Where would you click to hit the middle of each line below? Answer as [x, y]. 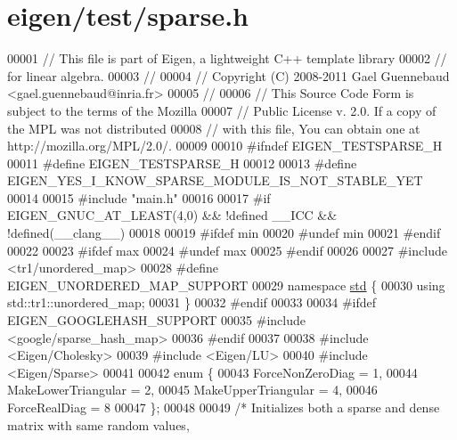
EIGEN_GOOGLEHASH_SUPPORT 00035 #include [156, 320]
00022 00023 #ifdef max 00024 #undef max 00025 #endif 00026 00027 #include [227, 250]
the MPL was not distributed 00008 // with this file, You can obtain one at [214, 128]
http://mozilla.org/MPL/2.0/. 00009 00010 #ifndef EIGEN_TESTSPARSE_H [225, 146]
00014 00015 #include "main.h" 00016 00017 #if [139, 197]
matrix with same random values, [98, 424]
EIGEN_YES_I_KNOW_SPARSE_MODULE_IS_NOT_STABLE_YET [215, 180]
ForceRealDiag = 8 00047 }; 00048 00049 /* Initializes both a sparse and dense [224, 407]
